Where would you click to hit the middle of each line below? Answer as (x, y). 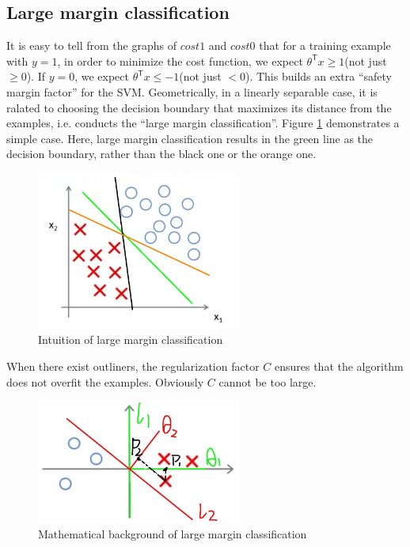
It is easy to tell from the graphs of (91, 45)
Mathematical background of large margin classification (173, 534)
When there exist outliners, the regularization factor (133, 366)
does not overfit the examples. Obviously (105, 381)
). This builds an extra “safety (318, 76)
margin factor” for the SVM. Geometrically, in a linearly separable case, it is (192, 91)
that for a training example (325, 45)
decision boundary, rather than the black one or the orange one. (161, 154)
